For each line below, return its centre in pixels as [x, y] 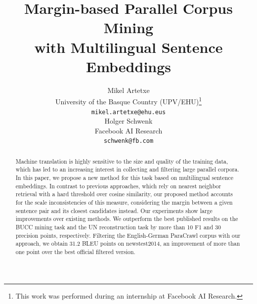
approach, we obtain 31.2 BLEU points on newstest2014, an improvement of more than [128, 243]
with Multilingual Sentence [128, 47]
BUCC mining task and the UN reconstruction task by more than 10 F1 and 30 [118, 227]
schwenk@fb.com [128, 141]
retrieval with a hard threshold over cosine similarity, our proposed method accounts [124, 194]
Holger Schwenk [128, 121]
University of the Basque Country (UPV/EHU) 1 [128, 101]
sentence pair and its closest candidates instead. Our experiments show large [114, 210]
